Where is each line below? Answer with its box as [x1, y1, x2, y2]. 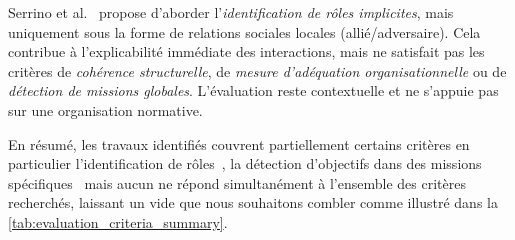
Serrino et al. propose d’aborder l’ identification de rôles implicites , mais [8, 2, 454, 22]
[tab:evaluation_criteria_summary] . [8, 211, 228, 232]
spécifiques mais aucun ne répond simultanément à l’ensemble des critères [8, 172, 466, 193]
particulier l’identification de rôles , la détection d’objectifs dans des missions [8, 153, 482, 174]
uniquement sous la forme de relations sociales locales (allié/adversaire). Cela [8, 21, 481, 42]
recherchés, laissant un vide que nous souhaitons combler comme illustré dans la [8, 192, 498, 213]
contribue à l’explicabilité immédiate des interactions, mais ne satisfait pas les [8, 41, 485, 62]
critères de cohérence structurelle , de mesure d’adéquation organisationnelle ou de [8, 60, 507, 81]
